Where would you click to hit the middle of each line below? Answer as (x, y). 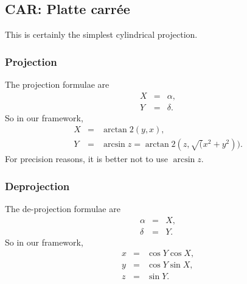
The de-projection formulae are (63, 209)
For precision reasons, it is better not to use (86, 159)
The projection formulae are (57, 84)
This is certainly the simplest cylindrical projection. (101, 34)
